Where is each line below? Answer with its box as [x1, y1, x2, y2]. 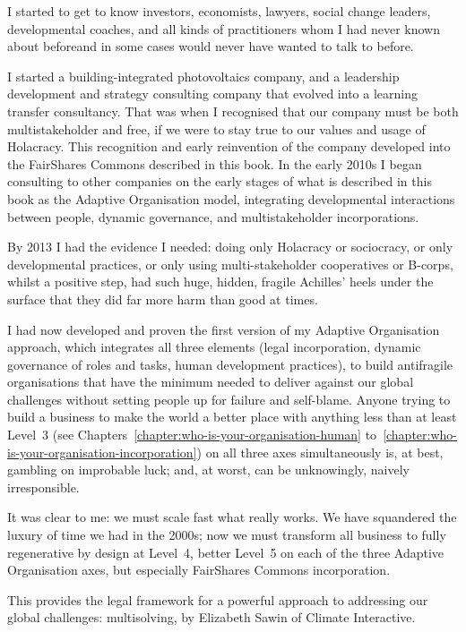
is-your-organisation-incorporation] [7, 442, 197, 461]
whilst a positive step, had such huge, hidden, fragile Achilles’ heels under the [7, 272, 434, 291]
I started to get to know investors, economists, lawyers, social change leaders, [7, 2, 431, 20]
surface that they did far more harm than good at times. [7, 289, 318, 308]
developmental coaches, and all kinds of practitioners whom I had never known [7, 19, 440, 38]
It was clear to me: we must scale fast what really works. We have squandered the [7, 508, 457, 526]
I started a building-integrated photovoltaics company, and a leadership [7, 66, 400, 85]
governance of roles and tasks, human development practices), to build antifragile [7, 354, 453, 373]
